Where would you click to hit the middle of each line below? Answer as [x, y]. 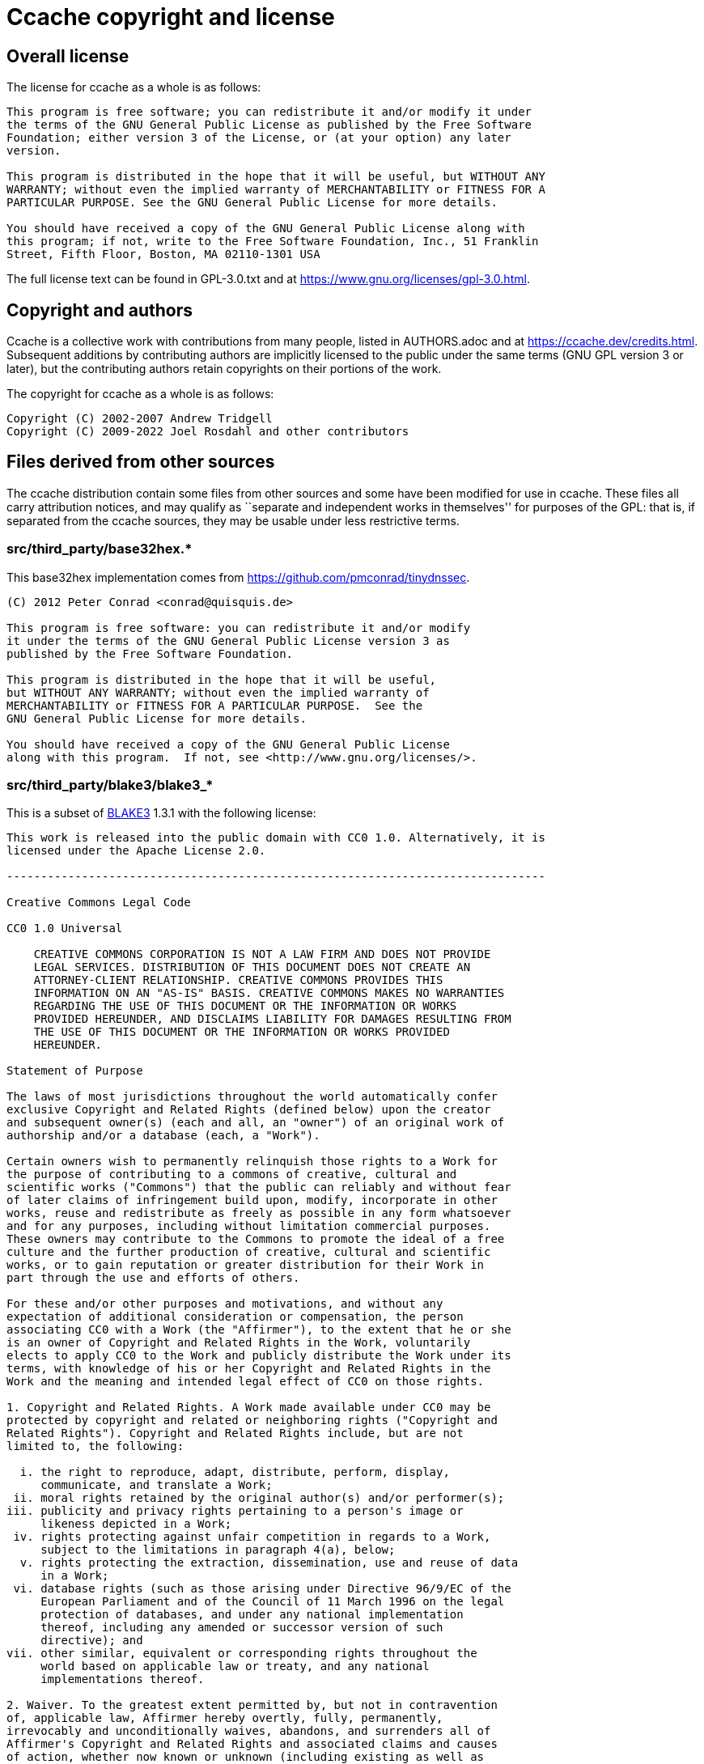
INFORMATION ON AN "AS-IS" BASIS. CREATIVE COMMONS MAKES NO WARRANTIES [269, 993]
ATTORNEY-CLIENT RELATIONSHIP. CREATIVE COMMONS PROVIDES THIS [238, 980]
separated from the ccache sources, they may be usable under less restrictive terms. [233, 520]
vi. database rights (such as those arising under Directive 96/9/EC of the [262, 1589]
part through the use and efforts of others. [153, 1278]
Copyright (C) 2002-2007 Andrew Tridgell [140, 419]
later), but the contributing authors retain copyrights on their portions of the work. [224, 369]
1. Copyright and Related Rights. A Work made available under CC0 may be [249, 1408]
